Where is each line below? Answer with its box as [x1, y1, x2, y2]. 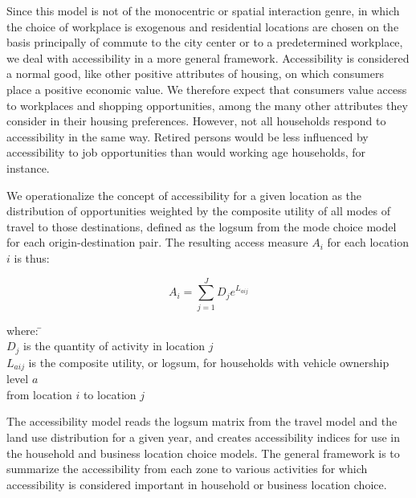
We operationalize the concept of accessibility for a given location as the [6, 186, 362, 203]
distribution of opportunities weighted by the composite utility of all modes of [6, 202, 390, 219]
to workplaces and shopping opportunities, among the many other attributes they [6, 96, 408, 113]
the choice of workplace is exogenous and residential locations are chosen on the [6, 18, 399, 35]
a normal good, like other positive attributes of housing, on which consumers [6, 65, 384, 82]
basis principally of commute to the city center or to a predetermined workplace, [6, 34, 403, 51]
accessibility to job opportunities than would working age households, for [6, 144, 365, 161]
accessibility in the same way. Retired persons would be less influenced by [6, 128, 369, 145]
